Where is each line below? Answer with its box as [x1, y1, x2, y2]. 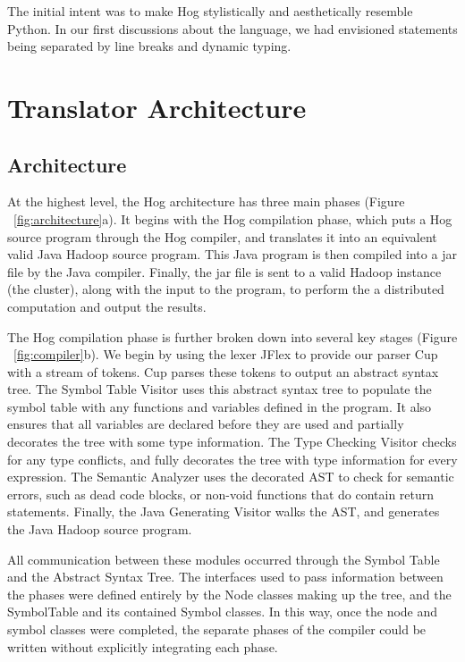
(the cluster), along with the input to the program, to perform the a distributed [7, 280, 444, 298]
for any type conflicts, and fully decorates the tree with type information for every [7, 449, 458, 468]
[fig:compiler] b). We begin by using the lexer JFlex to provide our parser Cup [13, 345, 438, 364]
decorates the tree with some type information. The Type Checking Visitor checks [7, 432, 457, 451]
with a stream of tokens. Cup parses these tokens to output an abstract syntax [7, 362, 439, 381]
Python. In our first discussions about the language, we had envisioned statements [7, 19, 458, 38]
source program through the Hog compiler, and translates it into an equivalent [7, 227, 437, 246]
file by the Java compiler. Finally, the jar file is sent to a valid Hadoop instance [7, 262, 442, 281]
